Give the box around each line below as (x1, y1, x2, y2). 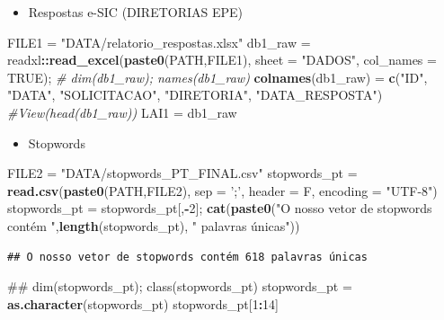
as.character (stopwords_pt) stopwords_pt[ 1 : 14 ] (7, 294, 280, 313)
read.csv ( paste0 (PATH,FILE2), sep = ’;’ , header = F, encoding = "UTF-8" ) (7, 181, 438, 200)
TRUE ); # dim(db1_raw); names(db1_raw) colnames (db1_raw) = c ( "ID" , (7, 67, 428, 86)
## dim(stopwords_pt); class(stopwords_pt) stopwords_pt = (7, 277, 352, 296)
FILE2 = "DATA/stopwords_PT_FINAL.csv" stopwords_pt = (7, 164, 358, 182)
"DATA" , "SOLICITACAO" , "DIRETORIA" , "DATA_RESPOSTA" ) (7, 85, 383, 104)
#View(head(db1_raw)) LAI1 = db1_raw (7, 102, 237, 121)
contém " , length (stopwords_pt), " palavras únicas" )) (7, 216, 300, 235)
